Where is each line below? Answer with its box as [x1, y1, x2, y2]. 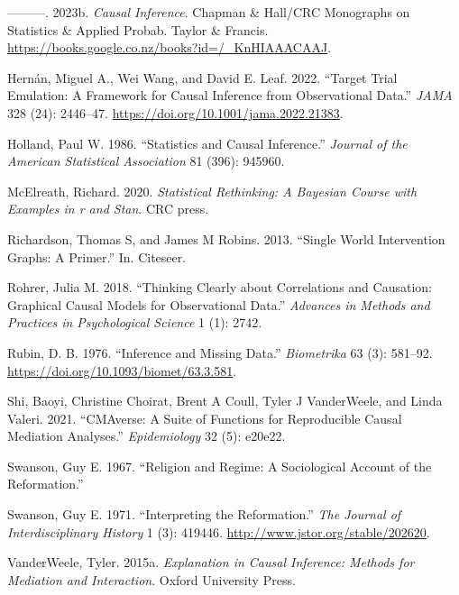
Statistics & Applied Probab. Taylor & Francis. [7, 20, 269, 39]
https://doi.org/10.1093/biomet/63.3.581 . [7, 361, 237, 380]
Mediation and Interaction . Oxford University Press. [7, 570, 296, 589]
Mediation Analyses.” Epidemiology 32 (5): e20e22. [7, 426, 286, 445]
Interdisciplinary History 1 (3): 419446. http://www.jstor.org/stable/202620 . [7, 522, 430, 541]
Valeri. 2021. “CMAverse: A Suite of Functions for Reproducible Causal [7, 408, 402, 427]
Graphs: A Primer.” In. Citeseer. [7, 247, 187, 266]
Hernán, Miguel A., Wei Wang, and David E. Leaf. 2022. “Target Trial [7, 68, 398, 87]
